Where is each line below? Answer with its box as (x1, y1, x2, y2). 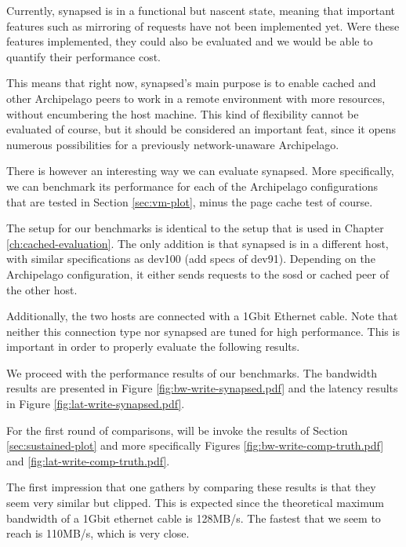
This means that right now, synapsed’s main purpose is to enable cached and (6, 75, 376, 91)
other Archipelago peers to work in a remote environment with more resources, (6, 89, 386, 106)
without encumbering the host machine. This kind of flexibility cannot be (6, 105, 359, 122)
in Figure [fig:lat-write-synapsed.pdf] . (6, 396, 185, 412)
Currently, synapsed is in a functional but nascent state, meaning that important (6, 2, 395, 18)
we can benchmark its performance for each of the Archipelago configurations (6, 177, 379, 194)
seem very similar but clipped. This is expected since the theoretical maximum (6, 494, 384, 511)
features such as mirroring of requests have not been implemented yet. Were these (6, 17, 400, 34)
